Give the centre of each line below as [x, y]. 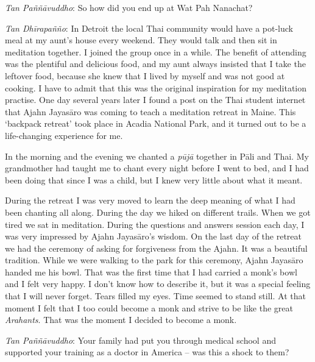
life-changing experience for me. [64, 135]
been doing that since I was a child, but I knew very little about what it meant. [154, 179]
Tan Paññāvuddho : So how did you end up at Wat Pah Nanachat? [129, 7]
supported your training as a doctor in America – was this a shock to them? [147, 352]
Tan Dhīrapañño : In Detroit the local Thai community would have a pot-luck [149, 28]
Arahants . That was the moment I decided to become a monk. [121, 320]
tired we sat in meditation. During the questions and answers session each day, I [155, 224]
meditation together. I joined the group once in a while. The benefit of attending [156, 51]
